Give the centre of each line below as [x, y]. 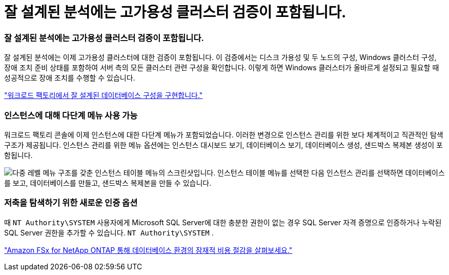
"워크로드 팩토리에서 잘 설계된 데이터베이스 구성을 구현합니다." [104, 95]
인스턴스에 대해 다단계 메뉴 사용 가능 [71, 115]
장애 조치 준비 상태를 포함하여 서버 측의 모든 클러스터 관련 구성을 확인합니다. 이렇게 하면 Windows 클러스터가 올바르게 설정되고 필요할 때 [222, 68]
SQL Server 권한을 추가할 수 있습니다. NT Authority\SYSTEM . [109, 232]
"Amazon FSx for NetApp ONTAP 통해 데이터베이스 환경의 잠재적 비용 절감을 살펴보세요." [148, 250]
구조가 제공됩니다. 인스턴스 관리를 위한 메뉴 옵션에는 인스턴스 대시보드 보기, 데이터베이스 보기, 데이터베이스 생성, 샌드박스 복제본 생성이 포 [223, 145]
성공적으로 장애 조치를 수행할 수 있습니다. [70, 78]
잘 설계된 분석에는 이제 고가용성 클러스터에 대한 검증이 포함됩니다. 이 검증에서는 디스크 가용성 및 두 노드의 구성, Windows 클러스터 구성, [220, 57]
